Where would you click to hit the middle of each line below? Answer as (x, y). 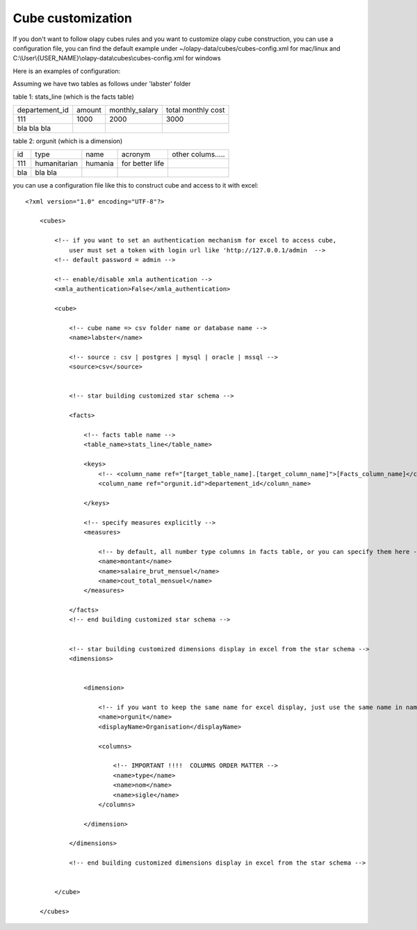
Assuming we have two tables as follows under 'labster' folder (102, 84)
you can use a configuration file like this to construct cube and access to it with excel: (136, 186)
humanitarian (56, 163)
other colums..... (198, 154)
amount (89, 110)
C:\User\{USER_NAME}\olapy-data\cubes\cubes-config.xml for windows (117, 58)
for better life (143, 163)
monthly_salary (133, 110)
